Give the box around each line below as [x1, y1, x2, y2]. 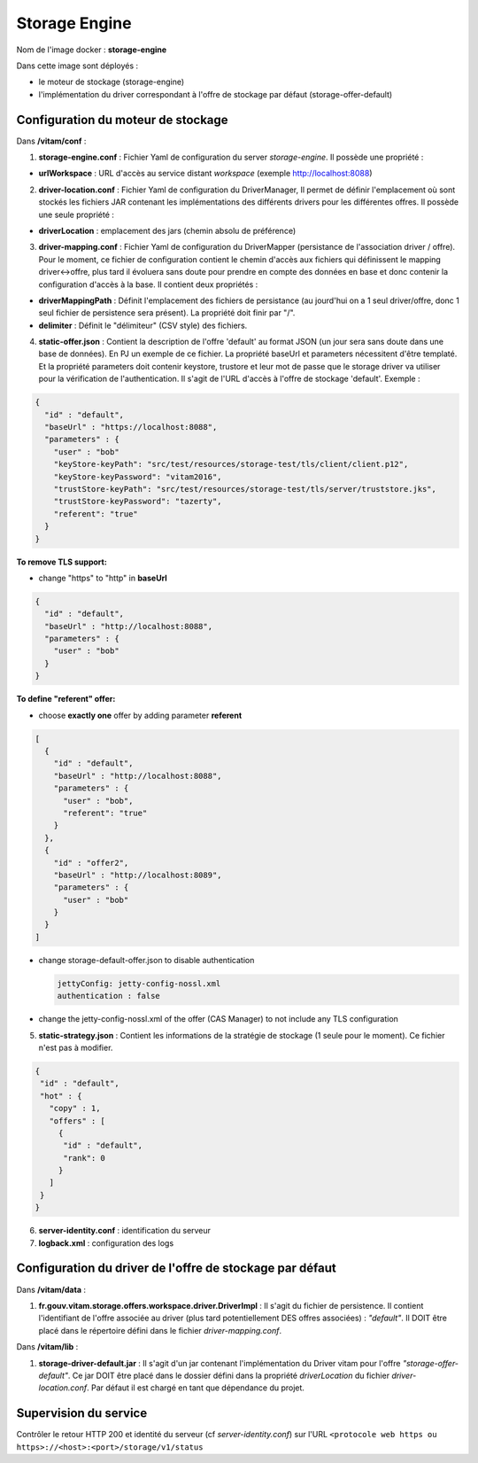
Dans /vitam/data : [16, 1284, 86, 1295]
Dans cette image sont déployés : [16, 60, 139, 71]
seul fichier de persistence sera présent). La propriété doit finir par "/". [38, 307, 296, 318]
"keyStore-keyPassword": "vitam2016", [53, 471, 222, 482]
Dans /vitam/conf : [16, 136, 87, 146]
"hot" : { [40, 1091, 82, 1101]
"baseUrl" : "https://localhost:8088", [44, 422, 218, 432]
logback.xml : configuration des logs [38, 1237, 174, 1249]
